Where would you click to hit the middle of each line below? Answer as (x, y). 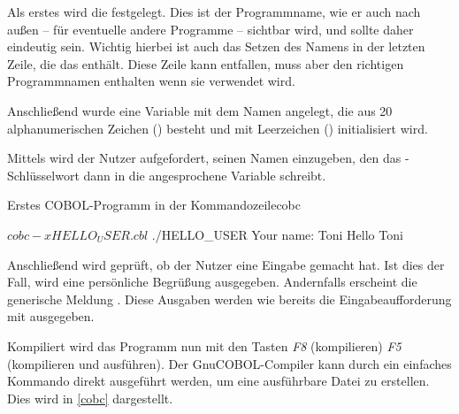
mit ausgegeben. (51, 316)
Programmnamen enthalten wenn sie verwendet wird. (151, 81)
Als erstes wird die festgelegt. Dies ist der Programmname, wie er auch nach (214, 11)
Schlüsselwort (43, 175)
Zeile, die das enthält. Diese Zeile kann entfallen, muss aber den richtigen (206, 63)
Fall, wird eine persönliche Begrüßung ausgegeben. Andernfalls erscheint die (212, 282)
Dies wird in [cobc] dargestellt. (90, 398)
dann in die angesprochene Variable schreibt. (205, 175)
